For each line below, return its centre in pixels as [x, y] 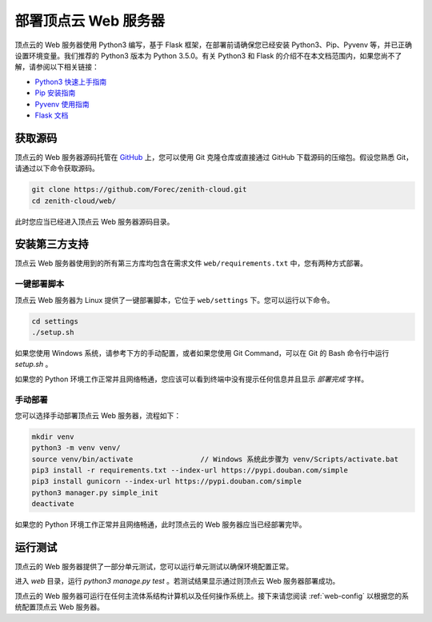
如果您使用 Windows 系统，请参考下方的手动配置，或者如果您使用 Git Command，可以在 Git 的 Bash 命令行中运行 [202, 353]
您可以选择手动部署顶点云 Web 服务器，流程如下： [98, 415]
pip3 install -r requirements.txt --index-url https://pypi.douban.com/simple [190, 470]
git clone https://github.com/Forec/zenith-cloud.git [139, 189]
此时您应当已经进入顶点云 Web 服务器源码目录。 [94, 221]
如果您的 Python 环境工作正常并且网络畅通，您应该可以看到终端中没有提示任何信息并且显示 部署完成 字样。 [192, 379]
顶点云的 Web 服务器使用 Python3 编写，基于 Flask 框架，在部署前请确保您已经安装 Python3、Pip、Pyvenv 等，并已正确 [213, 45]
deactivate [53, 504]
